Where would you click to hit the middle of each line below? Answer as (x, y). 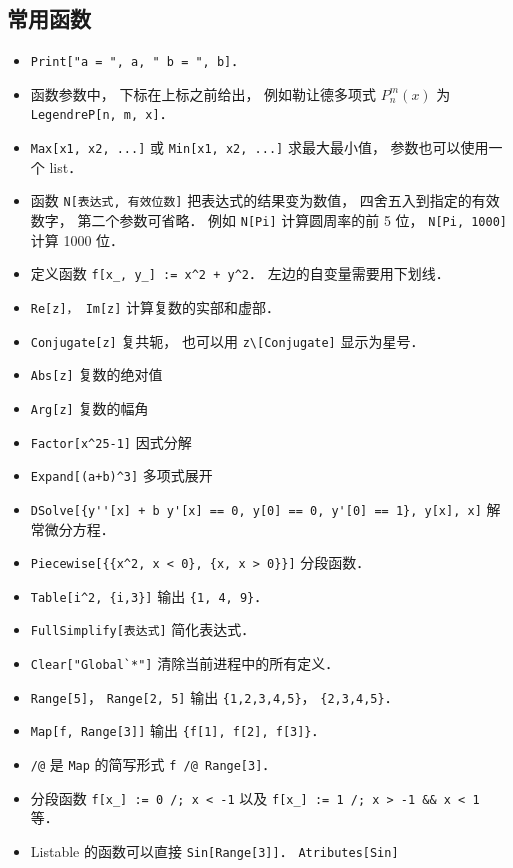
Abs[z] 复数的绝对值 (96, 374)
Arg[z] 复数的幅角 (89, 407)
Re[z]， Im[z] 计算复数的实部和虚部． (155, 306)
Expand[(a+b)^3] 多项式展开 (121, 475)
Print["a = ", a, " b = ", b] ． (138, 60)
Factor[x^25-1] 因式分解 (111, 441)
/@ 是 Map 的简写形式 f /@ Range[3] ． (153, 764)
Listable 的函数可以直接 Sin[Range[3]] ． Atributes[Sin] (214, 850)
